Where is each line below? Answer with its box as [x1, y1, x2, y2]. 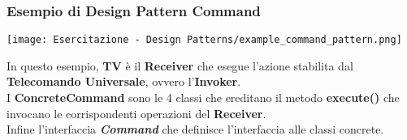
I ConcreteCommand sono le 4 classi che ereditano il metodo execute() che [6, 89, 400, 106]
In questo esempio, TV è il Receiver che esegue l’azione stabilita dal [6, 57, 353, 74]
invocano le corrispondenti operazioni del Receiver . [6, 104, 266, 121]
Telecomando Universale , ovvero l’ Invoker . [6, 73, 241, 90]
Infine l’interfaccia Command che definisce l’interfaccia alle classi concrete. [6, 121, 384, 138]
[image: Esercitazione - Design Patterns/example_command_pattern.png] [6, 34, 402, 46]
